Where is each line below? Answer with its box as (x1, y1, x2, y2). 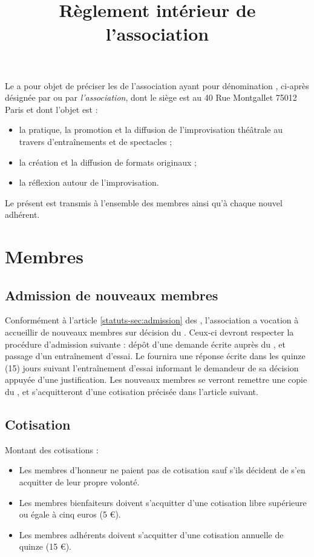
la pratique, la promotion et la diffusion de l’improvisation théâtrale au (19, 123, 283, 136)
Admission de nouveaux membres (5, 285, 218, 304)
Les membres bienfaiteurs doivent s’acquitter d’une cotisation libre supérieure (19, 496, 307, 508)
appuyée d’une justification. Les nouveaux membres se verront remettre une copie (5, 373, 307, 386)
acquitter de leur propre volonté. (19, 476, 140, 488)
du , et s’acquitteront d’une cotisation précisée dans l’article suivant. (5, 385, 258, 398)
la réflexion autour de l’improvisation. (19, 176, 159, 189)
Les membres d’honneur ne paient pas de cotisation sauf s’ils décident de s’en (19, 464, 306, 476)
